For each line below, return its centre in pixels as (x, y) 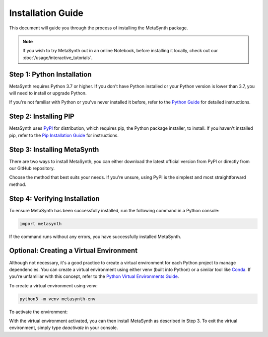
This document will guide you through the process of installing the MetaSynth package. (99, 28)
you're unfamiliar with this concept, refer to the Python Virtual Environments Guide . (94, 276)
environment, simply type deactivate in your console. (64, 328)
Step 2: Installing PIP (42, 117)
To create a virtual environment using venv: (53, 285)
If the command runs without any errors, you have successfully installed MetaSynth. (95, 237)
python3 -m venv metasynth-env (58, 299)
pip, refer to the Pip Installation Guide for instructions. (64, 135)
